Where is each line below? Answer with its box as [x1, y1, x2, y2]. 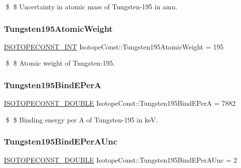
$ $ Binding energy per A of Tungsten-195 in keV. [5, 114, 158, 124]
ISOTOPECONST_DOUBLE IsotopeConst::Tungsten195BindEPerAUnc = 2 [4, 154, 237, 165]
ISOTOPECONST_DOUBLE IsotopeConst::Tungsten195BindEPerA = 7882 [4, 98, 236, 108]
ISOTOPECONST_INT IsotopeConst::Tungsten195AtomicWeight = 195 [4, 41, 224, 51]
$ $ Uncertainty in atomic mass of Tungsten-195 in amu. [5, 1, 177, 11]
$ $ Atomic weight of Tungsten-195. [5, 58, 115, 68]
